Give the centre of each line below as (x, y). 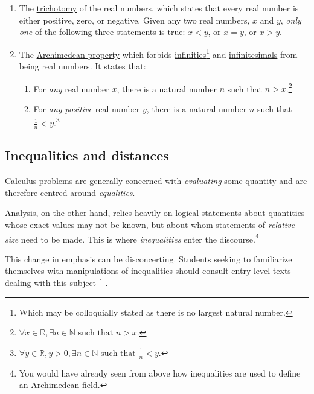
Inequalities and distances (87, 155)
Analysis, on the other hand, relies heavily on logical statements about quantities (155, 213)
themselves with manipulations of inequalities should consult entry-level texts (148, 271)
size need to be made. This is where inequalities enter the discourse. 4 (132, 238)
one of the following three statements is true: (102, 32)
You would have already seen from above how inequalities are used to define (160, 373)
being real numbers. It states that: (82, 66)
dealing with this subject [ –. (56, 282)
